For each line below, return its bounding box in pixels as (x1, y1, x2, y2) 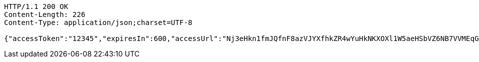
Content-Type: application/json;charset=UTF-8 (4, 18, 192, 26)
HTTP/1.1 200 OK (4, 2, 69, 10)
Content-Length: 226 (4, 10, 86, 18)
